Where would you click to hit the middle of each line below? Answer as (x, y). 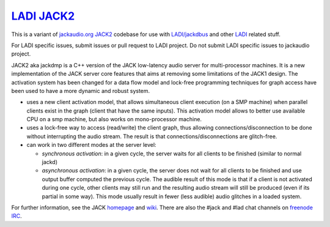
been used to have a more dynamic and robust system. (81, 91)
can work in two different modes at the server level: (91, 145)
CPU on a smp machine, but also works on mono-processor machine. (114, 119)
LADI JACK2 (43, 16)
